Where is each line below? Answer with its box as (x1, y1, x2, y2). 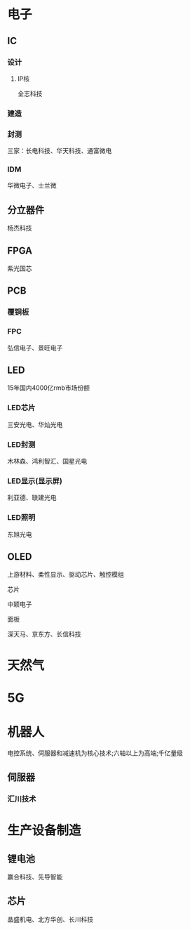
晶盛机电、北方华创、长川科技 (7, 915, 93, 924)
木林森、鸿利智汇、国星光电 (7, 457, 88, 466)
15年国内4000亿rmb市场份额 (7, 384, 90, 392)
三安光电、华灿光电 (7, 420, 63, 428)
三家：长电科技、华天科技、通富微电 (7, 147, 112, 155)
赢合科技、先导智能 (7, 872, 63, 882)
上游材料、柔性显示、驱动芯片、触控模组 (7, 570, 124, 579)
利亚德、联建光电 (7, 493, 57, 502)
